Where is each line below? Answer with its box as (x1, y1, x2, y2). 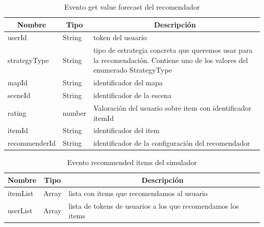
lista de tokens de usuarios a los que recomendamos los (69, 200, 239, 211)
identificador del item (93, 125, 160, 136)
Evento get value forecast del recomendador (64, 2, 200, 12)
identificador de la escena (93, 90, 172, 101)
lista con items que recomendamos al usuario (69, 187, 208, 198)
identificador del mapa (93, 77, 163, 88)
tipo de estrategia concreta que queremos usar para (93, 45, 253, 55)
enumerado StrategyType (93, 64, 172, 75)
